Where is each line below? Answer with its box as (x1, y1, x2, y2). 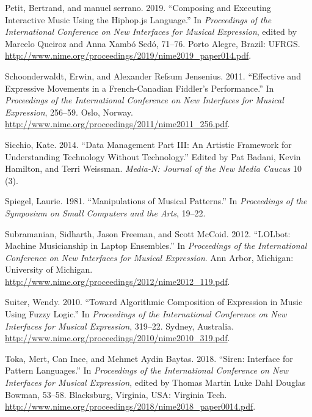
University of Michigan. (5, 263, 93, 276)
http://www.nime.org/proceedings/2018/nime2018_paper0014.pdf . (5, 400, 256, 413)
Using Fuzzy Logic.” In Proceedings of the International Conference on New (5, 308, 287, 320)
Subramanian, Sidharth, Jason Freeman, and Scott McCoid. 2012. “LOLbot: (5, 227, 291, 240)
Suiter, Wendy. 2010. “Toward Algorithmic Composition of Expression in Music (5, 295, 303, 308)
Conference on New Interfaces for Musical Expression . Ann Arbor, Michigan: (5, 251, 294, 264)
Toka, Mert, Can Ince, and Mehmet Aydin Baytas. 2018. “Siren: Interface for (5, 352, 293, 364)
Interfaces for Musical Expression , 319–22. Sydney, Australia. (5, 319, 234, 332)
